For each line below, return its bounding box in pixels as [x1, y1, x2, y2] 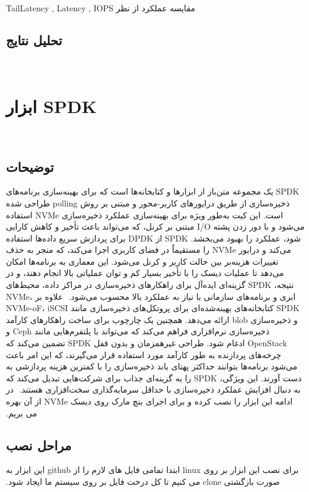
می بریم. [6, 406, 37, 419]
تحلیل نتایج [6, 30, 62, 49]
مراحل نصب [6, 435, 72, 454]
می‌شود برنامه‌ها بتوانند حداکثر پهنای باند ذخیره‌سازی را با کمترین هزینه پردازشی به [6, 360, 298, 372]
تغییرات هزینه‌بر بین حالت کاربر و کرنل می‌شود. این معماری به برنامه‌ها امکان [6, 255, 279, 267]
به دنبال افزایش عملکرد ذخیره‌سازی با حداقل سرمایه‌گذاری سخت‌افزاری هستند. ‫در [6, 383, 301, 396]
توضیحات [6, 157, 54, 176]
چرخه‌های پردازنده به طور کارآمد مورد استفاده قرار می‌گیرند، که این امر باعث [6, 348, 282, 361]
